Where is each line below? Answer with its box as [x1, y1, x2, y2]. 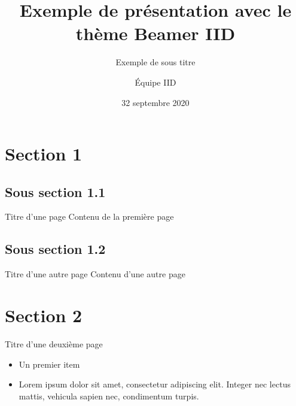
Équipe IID [135, 75, 176, 88]
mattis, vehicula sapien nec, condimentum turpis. [19, 389, 199, 402]
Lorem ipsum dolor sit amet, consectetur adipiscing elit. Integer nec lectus [19, 378, 291, 390]
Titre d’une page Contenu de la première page [5, 210, 174, 223]
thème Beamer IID [75, 21, 236, 46]
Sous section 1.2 [5, 240, 106, 258]
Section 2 [5, 303, 83, 328]
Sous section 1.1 [5, 182, 106, 201]
